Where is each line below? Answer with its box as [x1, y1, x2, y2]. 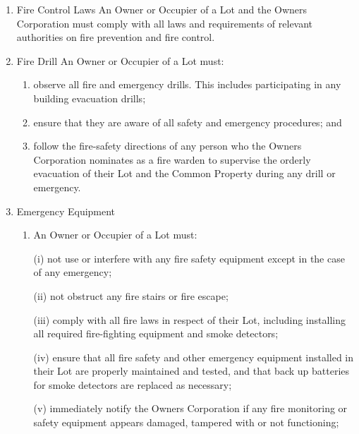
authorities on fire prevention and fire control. [16, 30, 215, 44]
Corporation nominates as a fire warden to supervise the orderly [33, 152, 311, 167]
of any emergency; [33, 265, 112, 279]
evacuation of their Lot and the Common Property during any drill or [33, 166, 336, 181]
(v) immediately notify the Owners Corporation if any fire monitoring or [33, 401, 348, 416]
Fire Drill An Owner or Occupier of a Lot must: [16, 53, 224, 68]
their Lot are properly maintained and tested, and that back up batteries [33, 363, 350, 378]
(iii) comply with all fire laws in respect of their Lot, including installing [33, 312, 346, 327]
